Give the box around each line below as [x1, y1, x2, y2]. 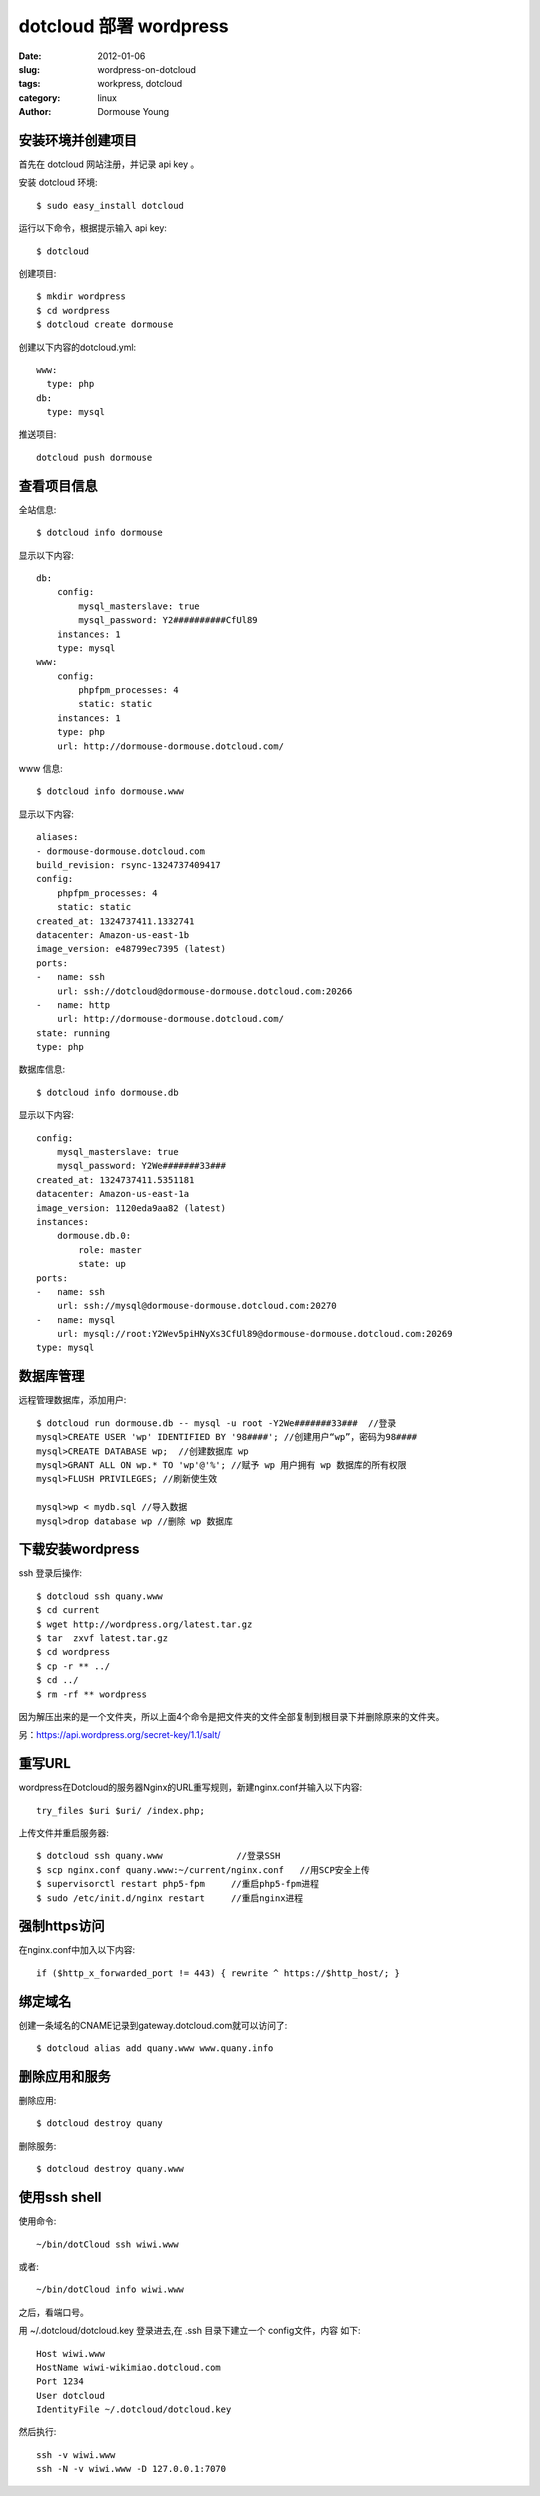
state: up [78, 1258, 127, 1270]
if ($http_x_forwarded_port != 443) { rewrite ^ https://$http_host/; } [36, 1967, 400, 1979]
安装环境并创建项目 [18, 131, 137, 149]
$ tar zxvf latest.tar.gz [36, 1632, 169, 1644]
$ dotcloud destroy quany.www [36, 2163, 185, 2175]
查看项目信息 [18, 477, 98, 494]
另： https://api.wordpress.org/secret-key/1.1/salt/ [18, 1729, 221, 1741]
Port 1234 [36, 2376, 84, 2387]
